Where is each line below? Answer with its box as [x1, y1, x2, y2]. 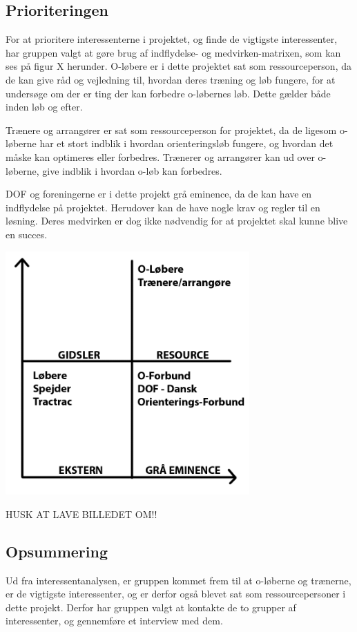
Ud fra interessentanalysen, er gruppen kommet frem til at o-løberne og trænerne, [6, 573, 351, 587]
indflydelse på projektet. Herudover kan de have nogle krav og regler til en [6, 200, 320, 214]
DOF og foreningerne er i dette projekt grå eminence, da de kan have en [6, 186, 312, 201]
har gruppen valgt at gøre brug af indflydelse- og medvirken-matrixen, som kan [6, 45, 341, 59]
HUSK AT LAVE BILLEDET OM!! [6, 506, 157, 521]
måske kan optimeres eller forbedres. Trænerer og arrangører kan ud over [6, 149, 315, 164]
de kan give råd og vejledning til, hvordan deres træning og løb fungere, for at [6, 72, 336, 86]
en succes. [6, 227, 48, 241]
